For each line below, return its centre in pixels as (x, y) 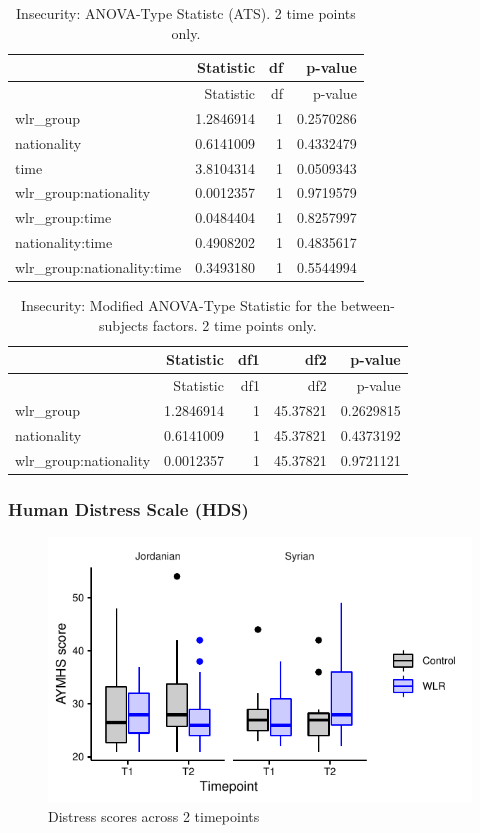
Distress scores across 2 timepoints (154, 815)
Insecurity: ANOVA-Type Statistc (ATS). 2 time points (186, 13)
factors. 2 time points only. (234, 324)
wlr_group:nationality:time (98, 266)
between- (367, 305)
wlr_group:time (63, 217)
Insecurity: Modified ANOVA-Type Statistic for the (178, 305)
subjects (123, 324)
